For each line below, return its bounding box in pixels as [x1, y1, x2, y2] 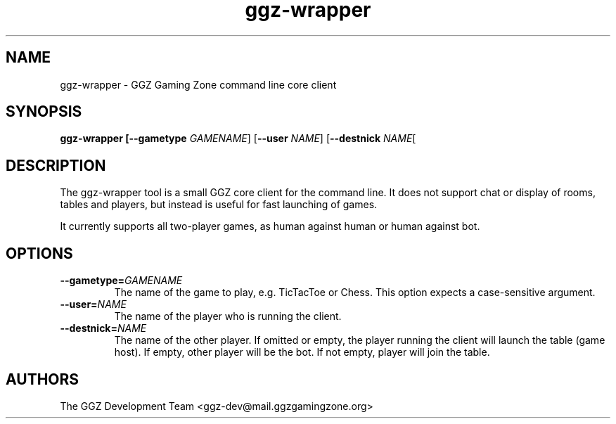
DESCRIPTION [6, 156, 106, 174]
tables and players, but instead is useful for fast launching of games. [60, 198, 378, 211]
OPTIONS [6, 244, 73, 262]
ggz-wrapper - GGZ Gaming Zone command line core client [60, 78, 337, 91]
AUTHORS [6, 370, 79, 388]
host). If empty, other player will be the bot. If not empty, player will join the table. [114, 346, 490, 359]
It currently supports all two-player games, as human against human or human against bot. [60, 220, 480, 233]
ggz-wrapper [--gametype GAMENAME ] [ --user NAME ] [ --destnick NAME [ [60, 132, 416, 145]
